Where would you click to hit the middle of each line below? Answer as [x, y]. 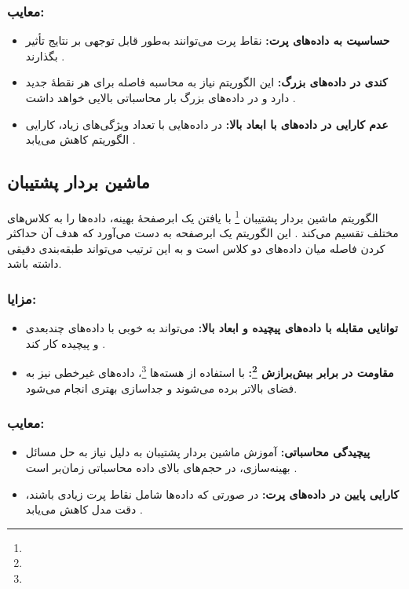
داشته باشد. [35, 263]
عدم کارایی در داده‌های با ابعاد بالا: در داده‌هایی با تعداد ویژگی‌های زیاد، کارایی [207, 124]
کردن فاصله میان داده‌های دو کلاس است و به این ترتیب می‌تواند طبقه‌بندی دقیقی [196, 248]
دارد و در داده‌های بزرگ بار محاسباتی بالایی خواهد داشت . [161, 97]
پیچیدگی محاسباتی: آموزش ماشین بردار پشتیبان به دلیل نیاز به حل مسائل [198, 452]
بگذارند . [45, 55]
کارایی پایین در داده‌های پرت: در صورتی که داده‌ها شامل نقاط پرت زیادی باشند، [212, 494]
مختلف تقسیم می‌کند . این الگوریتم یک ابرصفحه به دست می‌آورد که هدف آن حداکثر [203, 233]
